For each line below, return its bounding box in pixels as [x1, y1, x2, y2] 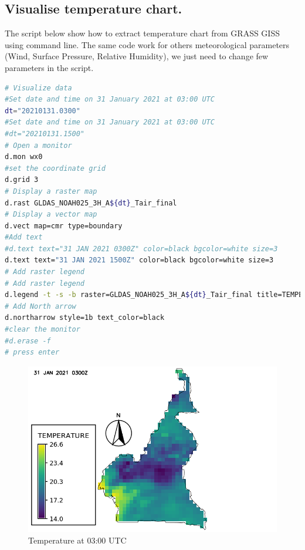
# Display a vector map [5, 210, 97, 219]
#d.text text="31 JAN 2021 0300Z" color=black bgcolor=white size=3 [5, 244, 278, 253]
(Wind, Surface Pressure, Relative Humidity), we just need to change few [5, 50, 269, 62]
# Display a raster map [5, 187, 97, 195]
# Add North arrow [5, 302, 76, 311]
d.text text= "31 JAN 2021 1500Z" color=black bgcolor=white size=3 [5, 256, 274, 265]
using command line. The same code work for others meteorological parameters [5, 38, 290, 50]
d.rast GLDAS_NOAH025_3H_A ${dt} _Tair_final [5, 198, 177, 207]
